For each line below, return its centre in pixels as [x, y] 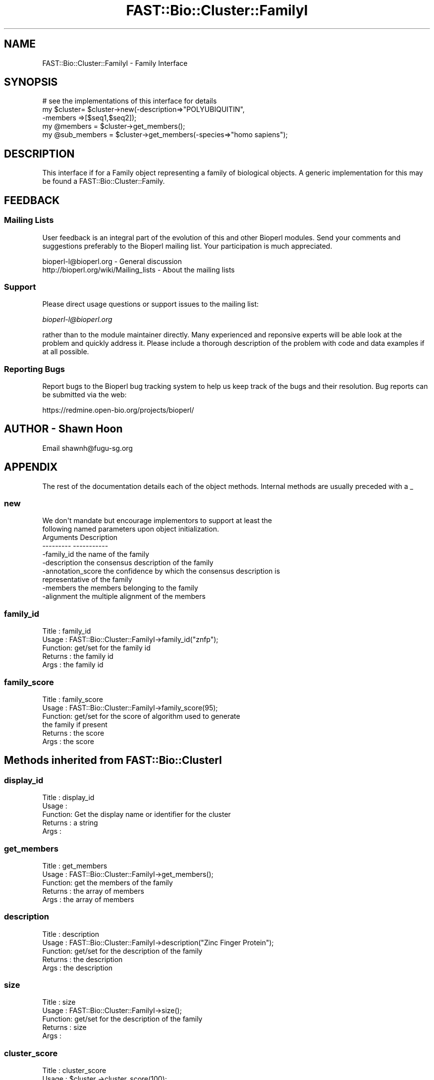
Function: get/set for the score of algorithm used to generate [141, 716]
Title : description [71, 934]
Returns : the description [82, 959]
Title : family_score [73, 699]
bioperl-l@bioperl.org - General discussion [112, 261]
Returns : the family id [78, 656]
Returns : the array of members [93, 891]
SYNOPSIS [31, 82]
